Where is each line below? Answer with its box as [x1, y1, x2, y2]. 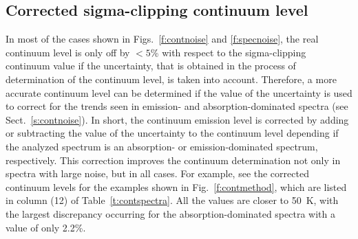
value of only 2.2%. [6, 220, 86, 234]
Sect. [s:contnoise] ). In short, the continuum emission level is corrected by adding [6, 112, 349, 126]
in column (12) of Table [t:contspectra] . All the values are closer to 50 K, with [6, 193, 339, 207]
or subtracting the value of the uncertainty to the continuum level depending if [6, 126, 339, 140]
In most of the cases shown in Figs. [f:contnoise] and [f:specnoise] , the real [6, 32, 319, 46]
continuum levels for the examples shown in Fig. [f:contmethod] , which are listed [6, 179, 347, 194]
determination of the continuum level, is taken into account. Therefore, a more [6, 71, 337, 86]
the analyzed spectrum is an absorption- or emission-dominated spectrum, [6, 139, 318, 153]
